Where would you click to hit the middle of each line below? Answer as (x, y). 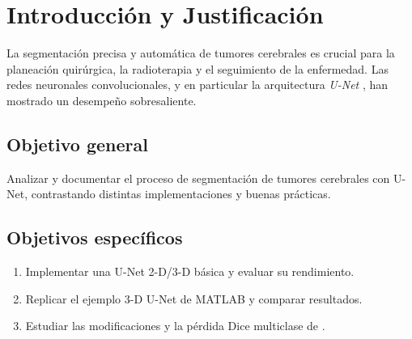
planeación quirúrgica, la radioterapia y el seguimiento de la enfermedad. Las (198, 68)
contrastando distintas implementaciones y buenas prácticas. (181, 194)
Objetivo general (77, 144)
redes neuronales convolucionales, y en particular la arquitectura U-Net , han (198, 85)
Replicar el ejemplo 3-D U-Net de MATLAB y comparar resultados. (194, 298)
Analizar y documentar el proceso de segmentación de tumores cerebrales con (198, 178)
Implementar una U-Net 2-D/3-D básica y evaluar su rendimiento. (190, 271)
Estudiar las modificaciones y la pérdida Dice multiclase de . (175, 326)
